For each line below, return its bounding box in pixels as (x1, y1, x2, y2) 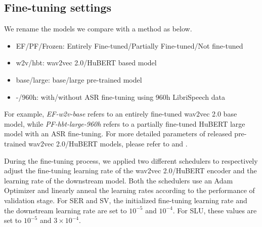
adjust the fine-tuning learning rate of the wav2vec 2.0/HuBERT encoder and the (4, 165, 257, 176)
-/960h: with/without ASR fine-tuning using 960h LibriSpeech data (16, 91, 225, 102)
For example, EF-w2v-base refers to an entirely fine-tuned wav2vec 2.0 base (4, 108, 237, 119)
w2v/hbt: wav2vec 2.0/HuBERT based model (16, 57, 157, 68)
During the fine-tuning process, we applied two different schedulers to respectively (4, 155, 258, 166)
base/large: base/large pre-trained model (16, 74, 142, 85)
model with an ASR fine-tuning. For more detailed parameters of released (4, 128, 232, 139)
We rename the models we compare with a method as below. (4, 23, 192, 34)
